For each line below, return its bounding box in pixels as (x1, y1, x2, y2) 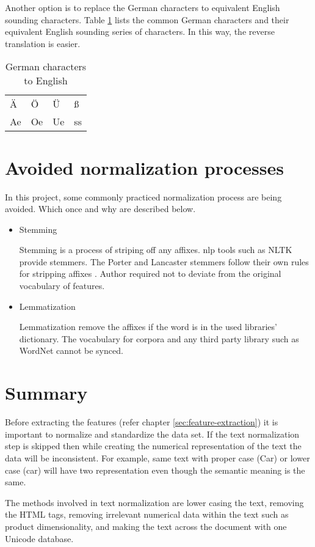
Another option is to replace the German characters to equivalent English (5, 1, 280, 13)
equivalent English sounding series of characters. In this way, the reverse (5, 25, 275, 38)
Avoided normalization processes (5, 155, 284, 180)
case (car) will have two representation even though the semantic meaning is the (5, 463, 305, 476)
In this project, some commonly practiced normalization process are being (5, 190, 282, 203)
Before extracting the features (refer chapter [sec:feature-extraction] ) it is (5, 416, 278, 428)
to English (24, 73, 68, 88)
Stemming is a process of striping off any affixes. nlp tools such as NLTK (19, 243, 292, 256)
